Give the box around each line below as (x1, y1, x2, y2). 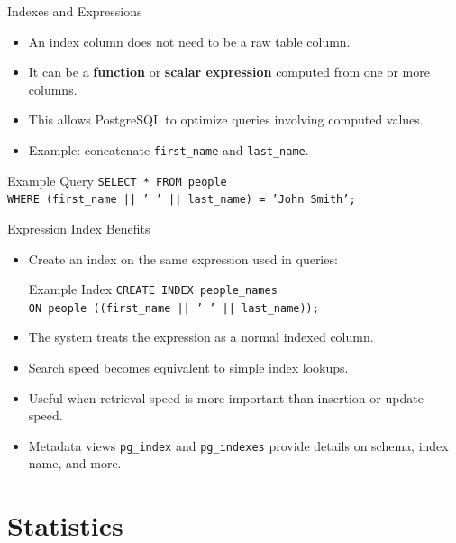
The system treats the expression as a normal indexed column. (28, 327, 374, 346)
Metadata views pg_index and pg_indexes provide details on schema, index (28, 436, 449, 455)
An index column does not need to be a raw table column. (28, 32, 351, 51)
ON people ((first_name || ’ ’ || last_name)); (28, 301, 319, 315)
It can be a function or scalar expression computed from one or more (28, 62, 430, 81)
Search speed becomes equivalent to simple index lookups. (28, 358, 349, 377)
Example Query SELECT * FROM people (7, 170, 227, 189)
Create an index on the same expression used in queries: (28, 249, 338, 268)
